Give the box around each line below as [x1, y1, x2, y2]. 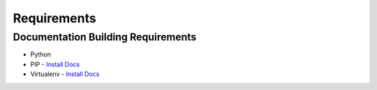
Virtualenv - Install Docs [30, 70, 100, 78]
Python [30, 50, 52, 59]
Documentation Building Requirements [13, 31, 197, 43]
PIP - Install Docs [30, 60, 80, 68]
